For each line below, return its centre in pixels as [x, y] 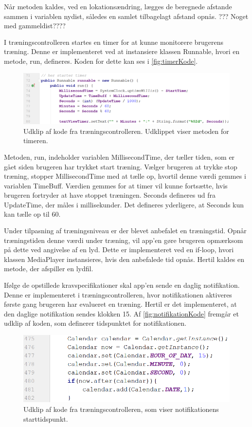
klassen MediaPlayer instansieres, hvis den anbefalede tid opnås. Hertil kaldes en [124, 259]
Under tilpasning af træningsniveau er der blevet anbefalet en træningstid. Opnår [125, 231]
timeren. [36, 140]
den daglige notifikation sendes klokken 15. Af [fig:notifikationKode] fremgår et [121, 313]
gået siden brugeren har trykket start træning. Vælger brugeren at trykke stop [121, 166]
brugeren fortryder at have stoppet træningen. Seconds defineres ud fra [110, 195]
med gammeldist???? [35, 26]
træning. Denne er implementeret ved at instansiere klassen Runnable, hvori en [122, 51]
